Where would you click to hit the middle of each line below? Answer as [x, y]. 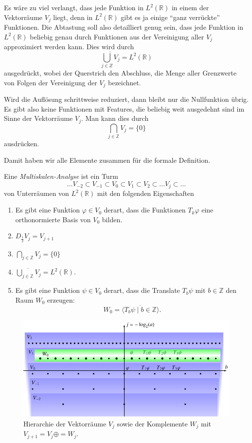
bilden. [112, 219]
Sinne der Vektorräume [38, 118]
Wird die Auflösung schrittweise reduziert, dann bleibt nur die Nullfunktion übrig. [126, 99]
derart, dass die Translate [142, 290]
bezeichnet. [125, 82]
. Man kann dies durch [115, 118]
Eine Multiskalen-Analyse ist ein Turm [61, 176]
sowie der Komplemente [152, 423]
